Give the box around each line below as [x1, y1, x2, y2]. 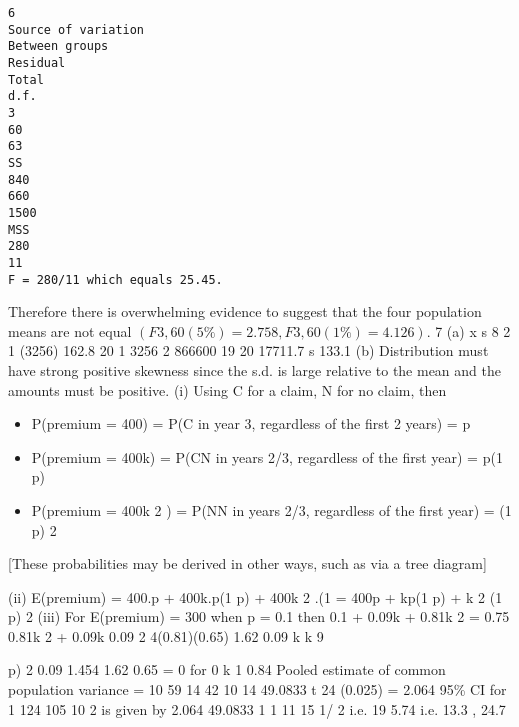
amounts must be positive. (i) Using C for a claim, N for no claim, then [8, 379, 447, 400]
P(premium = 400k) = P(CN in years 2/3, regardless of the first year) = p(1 [31, 446, 503, 467]
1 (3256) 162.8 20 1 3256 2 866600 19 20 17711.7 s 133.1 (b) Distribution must [8, 340, 489, 361]
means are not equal [8, 320, 132, 341]
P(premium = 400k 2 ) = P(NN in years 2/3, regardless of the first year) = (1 [31, 499, 512, 520]
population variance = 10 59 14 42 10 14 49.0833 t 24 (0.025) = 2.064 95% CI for [8, 679, 507, 700]
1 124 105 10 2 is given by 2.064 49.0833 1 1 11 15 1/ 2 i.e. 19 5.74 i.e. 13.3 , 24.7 [8, 698, 506, 719]
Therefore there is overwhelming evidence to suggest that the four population [8, 301, 482, 322]
